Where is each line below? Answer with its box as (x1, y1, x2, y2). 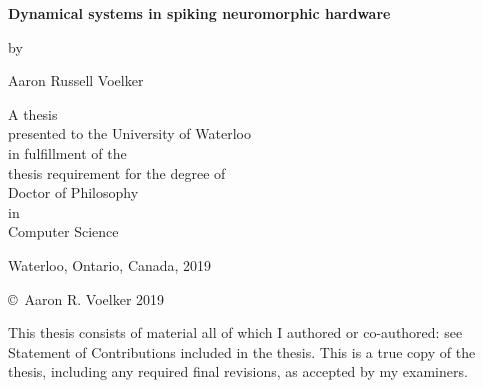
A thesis (8, 103, 58, 124)
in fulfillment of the (8, 142, 127, 163)
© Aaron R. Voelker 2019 (8, 288, 165, 309)
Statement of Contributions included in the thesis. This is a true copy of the (8, 341, 476, 362)
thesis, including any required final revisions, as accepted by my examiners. (8, 361, 468, 382)
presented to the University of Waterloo (8, 123, 251, 144)
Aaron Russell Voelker (8, 70, 144, 91)
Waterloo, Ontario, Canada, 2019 (8, 254, 212, 275)
